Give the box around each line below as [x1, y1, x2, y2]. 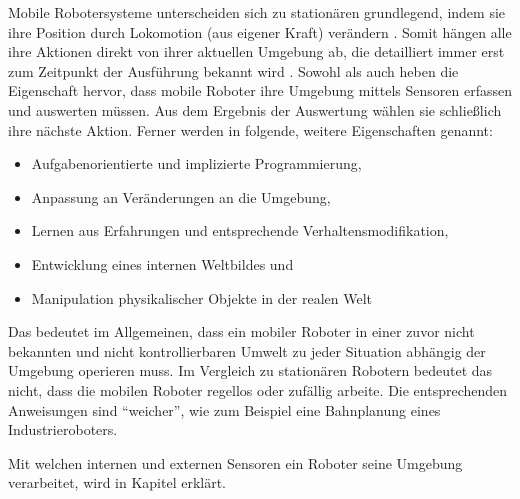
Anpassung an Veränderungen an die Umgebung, [31, 186, 331, 207]
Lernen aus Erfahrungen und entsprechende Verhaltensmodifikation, [31, 220, 449, 241]
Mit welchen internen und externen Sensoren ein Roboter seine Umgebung [8, 452, 463, 473]
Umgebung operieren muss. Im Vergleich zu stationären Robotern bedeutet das [8, 360, 493, 381]
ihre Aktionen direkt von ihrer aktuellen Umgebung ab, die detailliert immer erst [8, 41, 505, 62]
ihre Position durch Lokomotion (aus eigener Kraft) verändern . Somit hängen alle [8, 21, 512, 42]
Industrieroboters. [8, 419, 118, 440]
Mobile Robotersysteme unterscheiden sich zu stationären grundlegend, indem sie [8, 2, 506, 22]
